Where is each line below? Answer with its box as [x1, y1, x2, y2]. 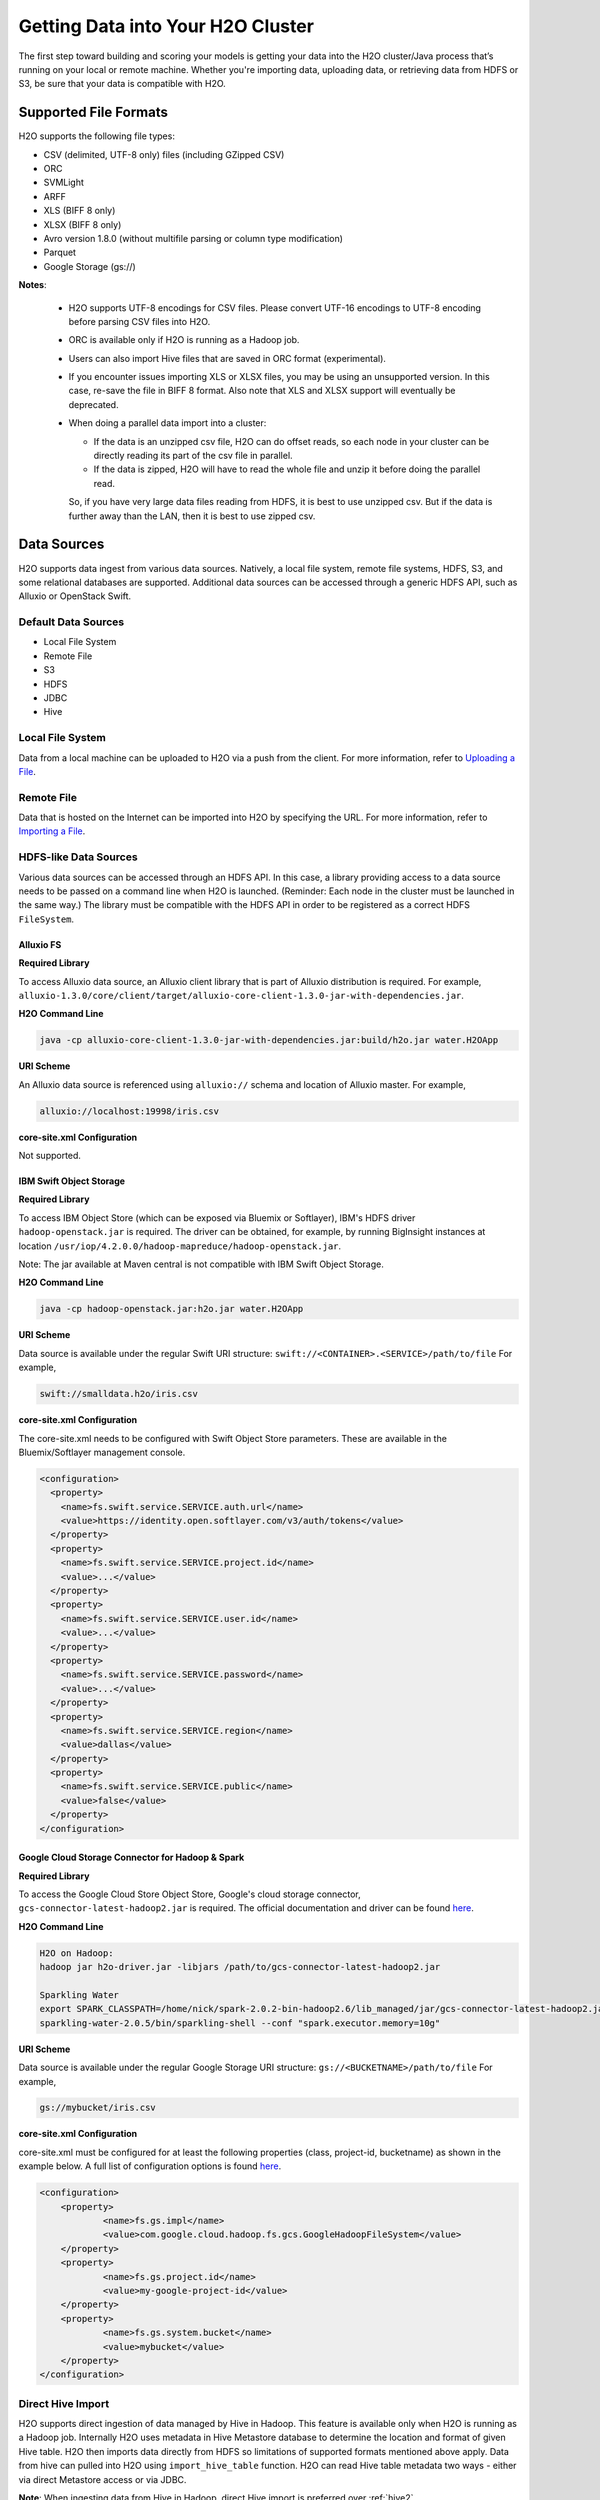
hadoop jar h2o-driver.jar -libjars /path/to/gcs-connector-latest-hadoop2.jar [39, 1961, 441, 1973]
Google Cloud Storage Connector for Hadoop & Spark [18, 1851, 245, 1864]
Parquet [43, 246, 77, 259]
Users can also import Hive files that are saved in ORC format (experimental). [68, 352, 387, 364]
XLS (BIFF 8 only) [43, 205, 116, 217]
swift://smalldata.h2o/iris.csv [39, 1388, 199, 1400]
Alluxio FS [18, 938, 62, 950]
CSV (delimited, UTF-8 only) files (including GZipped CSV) [43, 148, 285, 160]
